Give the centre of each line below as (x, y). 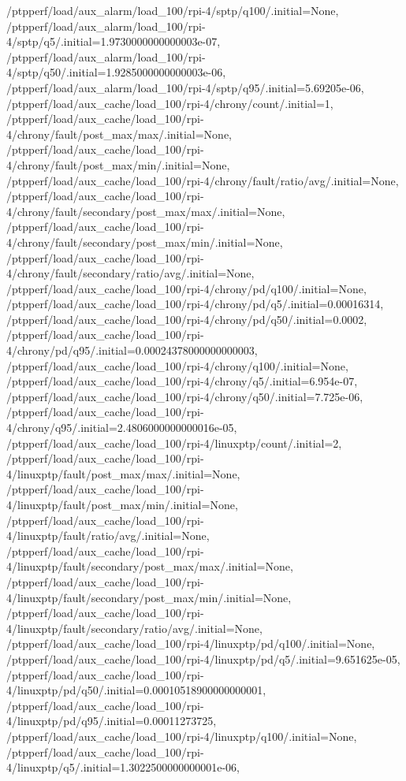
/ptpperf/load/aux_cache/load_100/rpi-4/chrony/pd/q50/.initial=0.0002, (187, 319)
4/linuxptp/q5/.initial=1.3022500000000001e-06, (123, 767)
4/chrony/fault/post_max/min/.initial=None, (118, 164)
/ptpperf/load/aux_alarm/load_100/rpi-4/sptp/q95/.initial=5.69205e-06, (185, 87)
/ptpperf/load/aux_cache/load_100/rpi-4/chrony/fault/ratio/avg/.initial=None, (203, 180)
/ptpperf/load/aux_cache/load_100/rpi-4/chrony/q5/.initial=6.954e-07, (182, 381)
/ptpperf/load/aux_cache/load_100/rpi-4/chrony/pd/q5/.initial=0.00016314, (195, 304)
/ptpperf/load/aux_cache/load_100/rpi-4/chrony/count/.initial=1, (170, 103)
